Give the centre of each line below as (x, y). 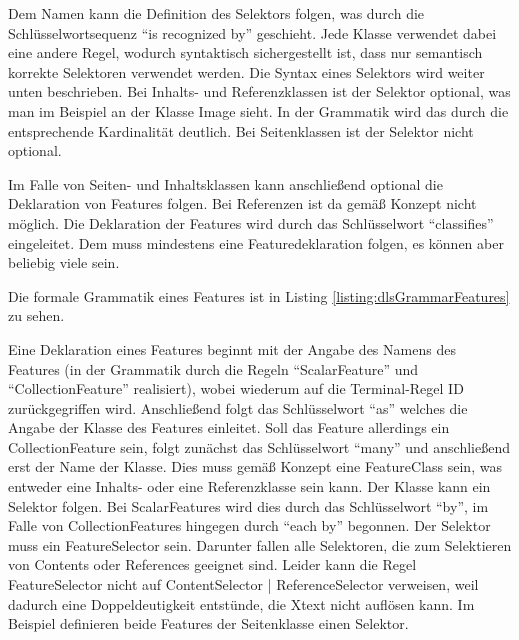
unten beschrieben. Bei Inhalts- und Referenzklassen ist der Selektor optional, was (259, 91)
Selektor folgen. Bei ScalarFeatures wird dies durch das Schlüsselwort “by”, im (248, 505)
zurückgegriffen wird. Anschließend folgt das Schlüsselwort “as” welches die (238, 407)
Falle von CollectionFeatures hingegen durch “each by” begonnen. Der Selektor (249, 525)
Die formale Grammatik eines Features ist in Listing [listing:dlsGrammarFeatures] (259, 295)
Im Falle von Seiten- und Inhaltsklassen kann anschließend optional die (225, 183)
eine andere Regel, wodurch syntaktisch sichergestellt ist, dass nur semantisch (245, 52)
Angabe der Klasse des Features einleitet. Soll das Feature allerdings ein (229, 427)
